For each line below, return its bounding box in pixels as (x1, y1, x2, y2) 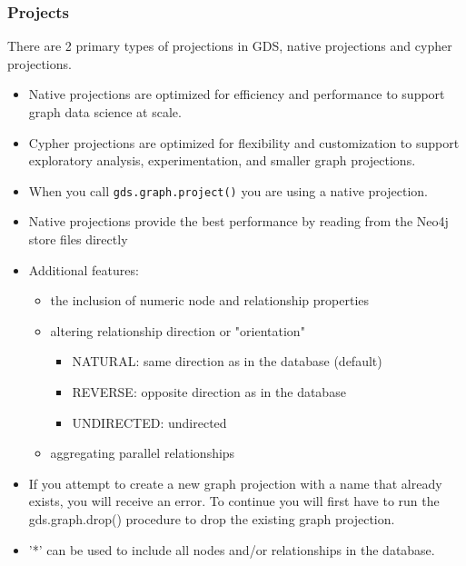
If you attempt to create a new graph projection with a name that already (28, 473, 442, 492)
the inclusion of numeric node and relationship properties (50, 291, 370, 310)
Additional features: (28, 260, 139, 279)
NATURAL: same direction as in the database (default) (72, 352, 382, 371)
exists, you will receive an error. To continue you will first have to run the (28, 492, 440, 511)
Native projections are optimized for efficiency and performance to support (28, 84, 445, 104)
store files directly (28, 230, 128, 249)
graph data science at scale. (28, 103, 182, 121)
